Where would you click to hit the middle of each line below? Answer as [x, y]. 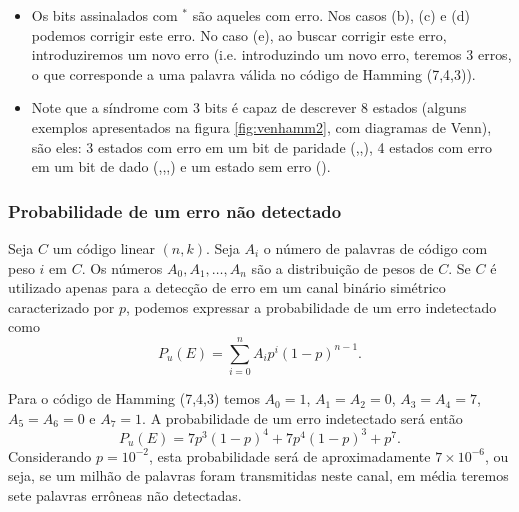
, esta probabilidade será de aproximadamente [290, 455]
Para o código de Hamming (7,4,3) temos [134, 398]
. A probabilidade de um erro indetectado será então [302, 417]
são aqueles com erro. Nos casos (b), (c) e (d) [331, 15]
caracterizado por [61, 306]
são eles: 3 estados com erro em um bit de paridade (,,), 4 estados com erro [262, 146]
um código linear [103, 247]
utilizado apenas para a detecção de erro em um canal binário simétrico [227, 287]
